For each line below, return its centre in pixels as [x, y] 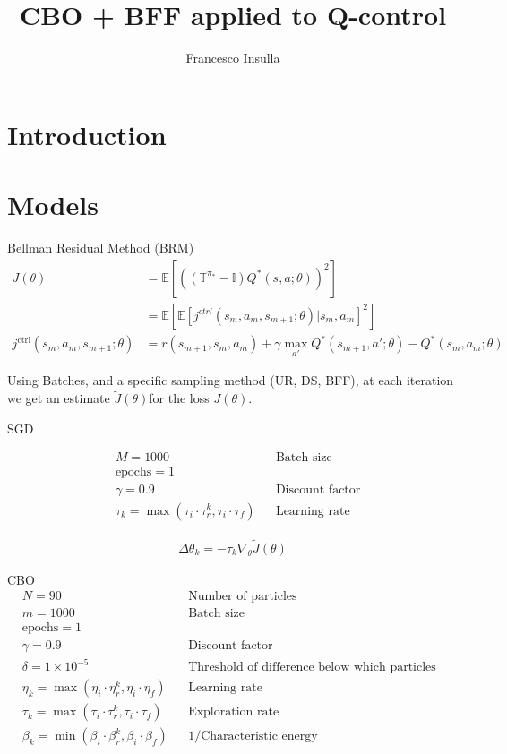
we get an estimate [59, 398]
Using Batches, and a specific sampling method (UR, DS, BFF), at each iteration [231, 380]
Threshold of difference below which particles [312, 668]
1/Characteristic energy [253, 737]
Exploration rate [234, 712]
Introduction [87, 134]
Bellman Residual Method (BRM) [101, 248]
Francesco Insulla [233, 58]
